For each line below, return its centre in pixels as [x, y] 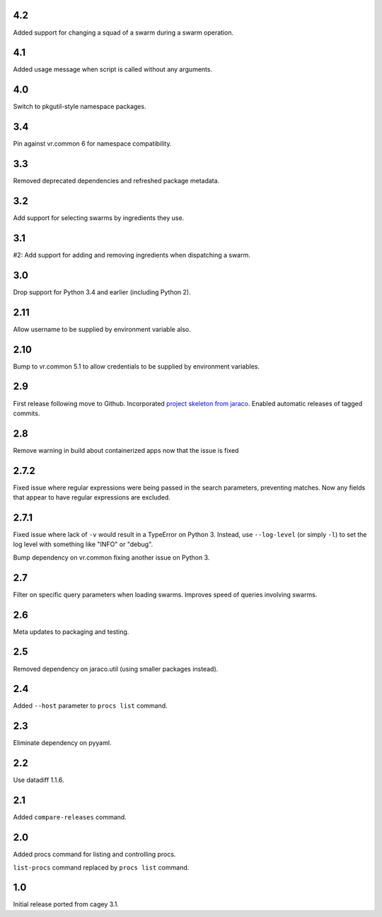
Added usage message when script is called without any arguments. [112, 69]
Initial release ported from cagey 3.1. [66, 904]
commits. [27, 413]
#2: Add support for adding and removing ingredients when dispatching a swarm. [132, 255]
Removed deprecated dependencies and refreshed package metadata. [116, 181]
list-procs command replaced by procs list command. [101, 867]
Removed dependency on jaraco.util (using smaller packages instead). [116, 669]
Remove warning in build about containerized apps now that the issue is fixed [126, 450]
